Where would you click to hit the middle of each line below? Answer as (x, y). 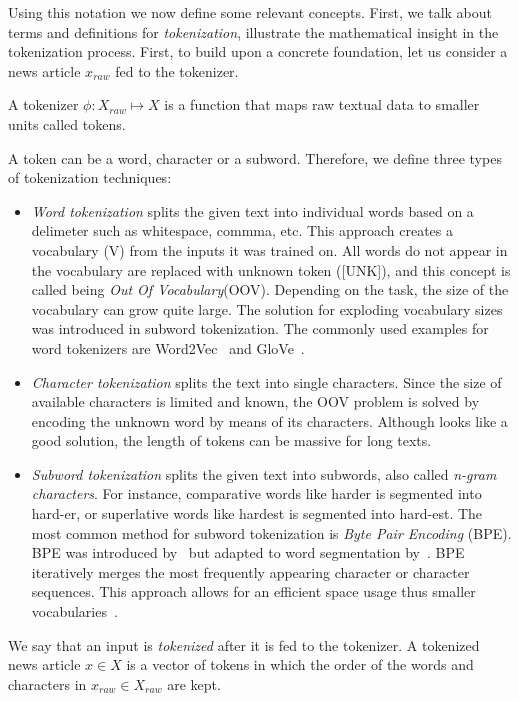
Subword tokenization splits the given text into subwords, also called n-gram (264, 473)
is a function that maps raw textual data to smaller (322, 104)
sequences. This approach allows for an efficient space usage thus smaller (253, 591)
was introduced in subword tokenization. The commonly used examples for (260, 328)
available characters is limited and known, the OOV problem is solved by (255, 401)
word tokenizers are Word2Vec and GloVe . (168, 347)
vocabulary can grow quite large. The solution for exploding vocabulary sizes (267, 308)
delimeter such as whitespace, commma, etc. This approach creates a (242, 230)
